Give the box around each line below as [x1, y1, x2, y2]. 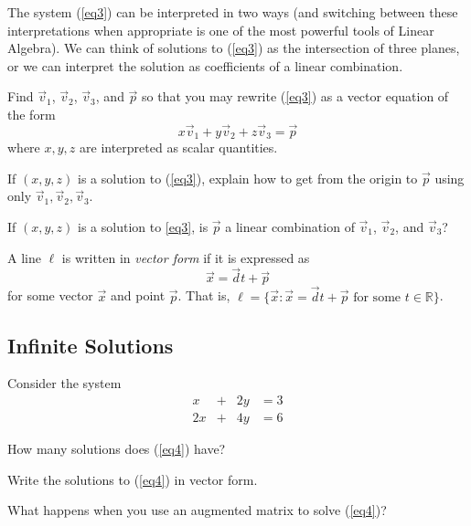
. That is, [177, 286, 230, 305]
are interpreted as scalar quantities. [80, 138, 278, 157]
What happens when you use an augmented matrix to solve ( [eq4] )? [7, 500, 387, 520]
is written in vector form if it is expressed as [61, 247, 310, 267]
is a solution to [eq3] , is [78, 217, 209, 237]
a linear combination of [225, 217, 355, 237]
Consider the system [7, 373, 122, 393]
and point [110, 286, 166, 305]
